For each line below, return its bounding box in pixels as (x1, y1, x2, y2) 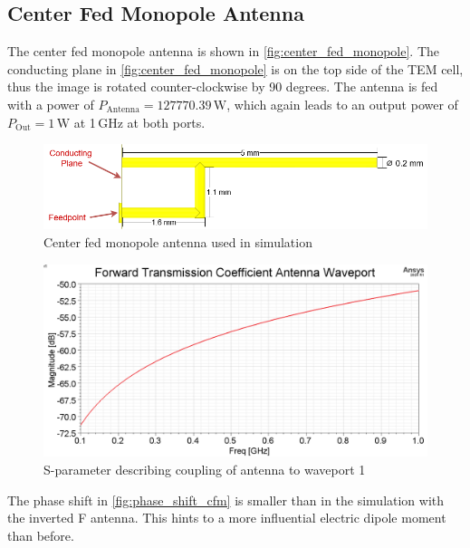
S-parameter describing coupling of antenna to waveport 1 (43, 460, 366, 478)
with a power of (7, 94, 94, 113)
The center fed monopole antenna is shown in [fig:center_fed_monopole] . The (7, 42, 440, 61)
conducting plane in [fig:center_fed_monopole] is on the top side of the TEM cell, (7, 59, 464, 78)
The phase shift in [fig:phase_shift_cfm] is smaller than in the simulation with (7, 490, 445, 509)
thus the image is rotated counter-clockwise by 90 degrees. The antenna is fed (7, 77, 438, 96)
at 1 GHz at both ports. (73, 112, 206, 131)
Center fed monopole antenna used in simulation (43, 232, 312, 251)
